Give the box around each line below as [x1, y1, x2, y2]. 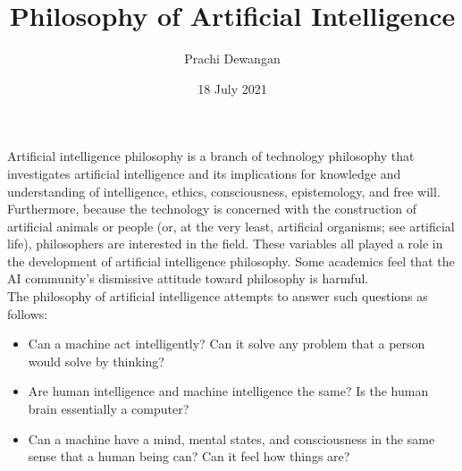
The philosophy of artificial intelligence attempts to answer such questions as [7, 287, 428, 306]
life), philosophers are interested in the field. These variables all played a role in [7, 234, 443, 253]
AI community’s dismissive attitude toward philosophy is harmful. [7, 269, 369, 288]
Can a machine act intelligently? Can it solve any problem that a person [28, 334, 425, 353]
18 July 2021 [197, 79, 267, 97]
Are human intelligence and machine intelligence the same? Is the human [28, 382, 429, 400]
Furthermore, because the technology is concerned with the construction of [7, 199, 416, 218]
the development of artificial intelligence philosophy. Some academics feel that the [7, 251, 455, 270]
